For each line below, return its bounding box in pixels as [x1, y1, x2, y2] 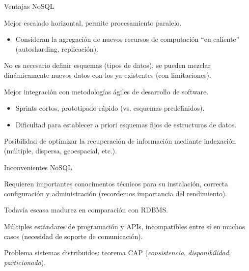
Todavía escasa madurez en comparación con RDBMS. [4, 205, 168, 215]
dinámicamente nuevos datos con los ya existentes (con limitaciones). [4, 69, 211, 80]
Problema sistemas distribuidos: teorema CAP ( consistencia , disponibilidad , [4, 247, 231, 258]
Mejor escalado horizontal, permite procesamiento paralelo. [4, 17, 182, 28]
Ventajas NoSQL [4, 1, 55, 11]
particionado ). [4, 257, 46, 267]
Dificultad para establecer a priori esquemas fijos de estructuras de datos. [15, 119, 237, 129]
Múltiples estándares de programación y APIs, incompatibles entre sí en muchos [4, 221, 245, 231]
